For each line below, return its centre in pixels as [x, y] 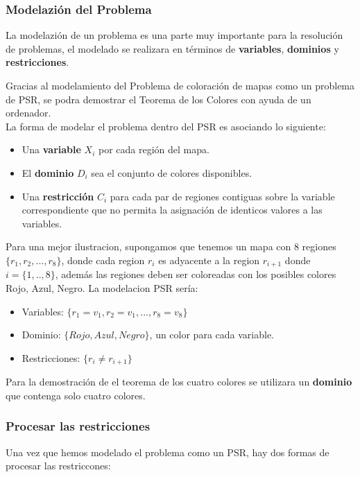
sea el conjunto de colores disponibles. [172, 172]
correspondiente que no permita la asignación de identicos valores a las [172, 210]
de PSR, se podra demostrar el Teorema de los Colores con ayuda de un [158, 99]
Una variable [51, 149]
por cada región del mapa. [154, 149]
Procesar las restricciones [78, 426]
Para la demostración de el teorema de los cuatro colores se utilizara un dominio [179, 382]
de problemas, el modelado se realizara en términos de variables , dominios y [172, 48]
